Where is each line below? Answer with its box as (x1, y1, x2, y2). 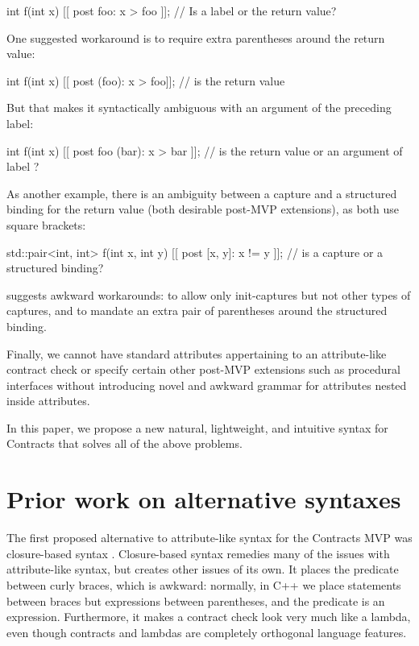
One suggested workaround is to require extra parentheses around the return (6, 29, 385, 46)
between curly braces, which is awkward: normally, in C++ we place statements (6, 576, 401, 593)
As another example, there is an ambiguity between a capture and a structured (6, 184, 397, 201)
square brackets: (6, 216, 86, 233)
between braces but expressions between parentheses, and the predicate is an (6, 592, 385, 609)
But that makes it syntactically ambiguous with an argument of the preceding (6, 99, 392, 116)
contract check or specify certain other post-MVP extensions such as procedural (6, 361, 400, 378)
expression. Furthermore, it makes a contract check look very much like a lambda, (6, 608, 411, 625)
